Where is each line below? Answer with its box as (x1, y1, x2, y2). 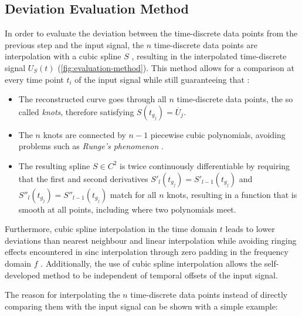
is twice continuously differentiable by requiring (120, 159, 290, 172)
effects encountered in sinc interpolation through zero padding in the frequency (5, 246, 289, 258)
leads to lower (225, 223, 275, 235)
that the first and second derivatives (18, 172, 148, 184)
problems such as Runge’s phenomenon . (18, 140, 164, 152)
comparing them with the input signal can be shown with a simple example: (5, 300, 278, 312)
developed (5, 268, 40, 281)
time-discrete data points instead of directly (130, 288, 288, 301)
